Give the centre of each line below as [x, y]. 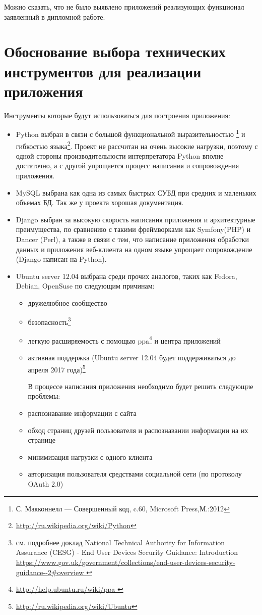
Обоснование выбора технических [115, 51]
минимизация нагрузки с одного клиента [90, 457]
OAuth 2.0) [46, 484]
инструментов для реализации [103, 71]
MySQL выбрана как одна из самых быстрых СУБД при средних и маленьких [136, 192]
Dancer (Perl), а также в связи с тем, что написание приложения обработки [132, 239]
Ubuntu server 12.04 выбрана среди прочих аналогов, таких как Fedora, [126, 276]
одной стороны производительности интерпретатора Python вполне [120, 155]
